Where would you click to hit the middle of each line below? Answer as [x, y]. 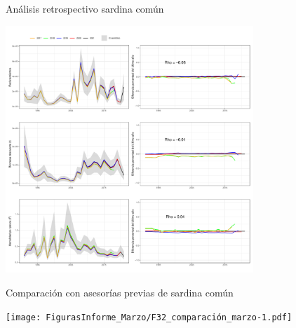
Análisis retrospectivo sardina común [85, 8]
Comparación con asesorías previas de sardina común [120, 292]
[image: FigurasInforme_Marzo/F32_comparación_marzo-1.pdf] [149, 317]
